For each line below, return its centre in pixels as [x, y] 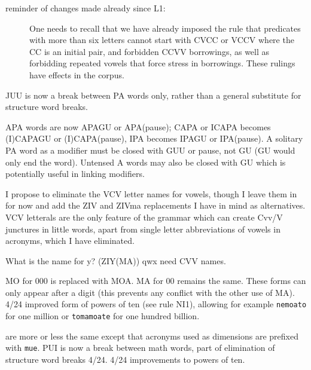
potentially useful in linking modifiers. [75, 174]
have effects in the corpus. [77, 74]
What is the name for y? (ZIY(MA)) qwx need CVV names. [116, 260]
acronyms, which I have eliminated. [70, 241]
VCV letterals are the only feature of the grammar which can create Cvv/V [144, 217]
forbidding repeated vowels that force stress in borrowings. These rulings [162, 63]
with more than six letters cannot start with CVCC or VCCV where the [162, 40]
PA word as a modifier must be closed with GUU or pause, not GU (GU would [150, 150]
